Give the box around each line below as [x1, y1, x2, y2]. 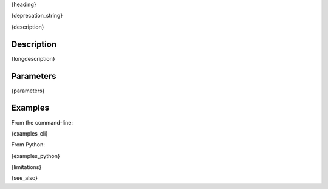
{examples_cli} [11, 129, 49, 137]
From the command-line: [11, 119, 73, 126]
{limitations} [11, 163, 42, 171]
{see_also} [11, 174, 38, 182]
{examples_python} [11, 152, 60, 159]
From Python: [11, 141, 46, 148]
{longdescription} [11, 55, 55, 62]
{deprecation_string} [11, 12, 63, 19]
